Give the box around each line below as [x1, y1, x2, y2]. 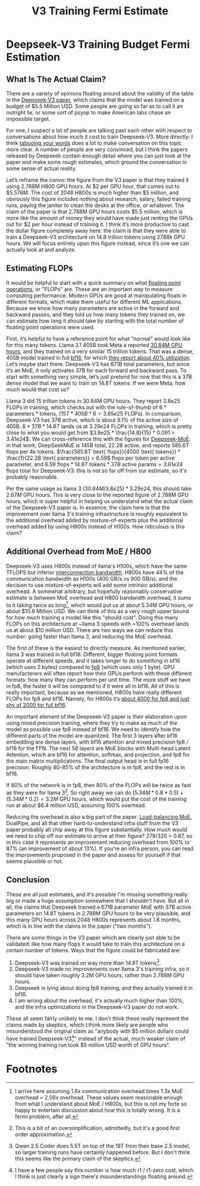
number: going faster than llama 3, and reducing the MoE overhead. [6, 633, 173, 640]
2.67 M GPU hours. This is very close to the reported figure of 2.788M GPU [6, 491, 189, 498]
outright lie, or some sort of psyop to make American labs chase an [6, 109, 171, 116]
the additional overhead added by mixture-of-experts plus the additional [6, 516, 183, 524]
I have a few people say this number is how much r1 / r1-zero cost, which [14, 1167, 193, 1173]
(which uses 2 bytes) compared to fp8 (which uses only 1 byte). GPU [6, 664, 175, 671]
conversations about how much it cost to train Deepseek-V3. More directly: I [6, 133, 193, 140]
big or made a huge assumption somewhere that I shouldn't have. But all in [6, 897, 189, 904]
